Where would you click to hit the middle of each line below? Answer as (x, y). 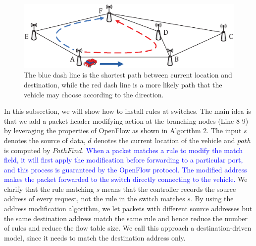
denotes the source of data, (45, 140)
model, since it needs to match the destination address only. (95, 237)
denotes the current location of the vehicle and (164, 140)
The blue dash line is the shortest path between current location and (128, 75)
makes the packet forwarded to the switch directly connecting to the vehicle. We (126, 179)
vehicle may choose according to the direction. (94, 94)
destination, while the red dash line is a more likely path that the (123, 84)
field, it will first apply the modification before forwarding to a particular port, (124, 160)
